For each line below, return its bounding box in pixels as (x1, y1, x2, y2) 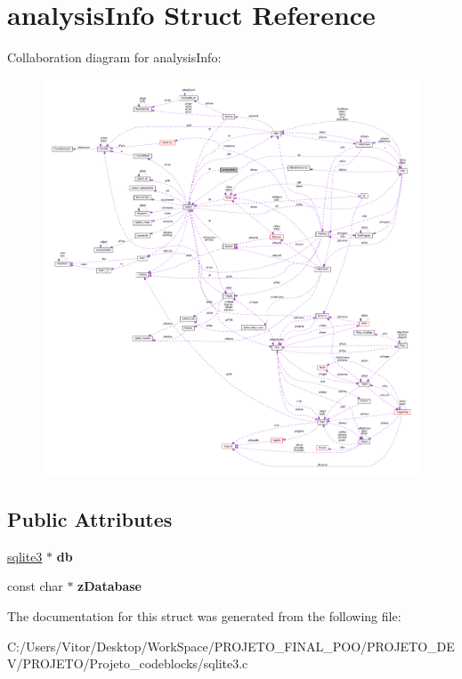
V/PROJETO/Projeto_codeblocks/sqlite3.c (7, 654, 248, 673)
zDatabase (77, 577, 142, 595)
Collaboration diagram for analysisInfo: (7, 48, 222, 67)
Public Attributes (7, 505, 173, 532)
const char (7, 577, 63, 595)
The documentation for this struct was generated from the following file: (7, 606, 401, 625)
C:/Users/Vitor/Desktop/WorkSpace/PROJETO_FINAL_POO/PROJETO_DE (7, 636, 455, 655)
